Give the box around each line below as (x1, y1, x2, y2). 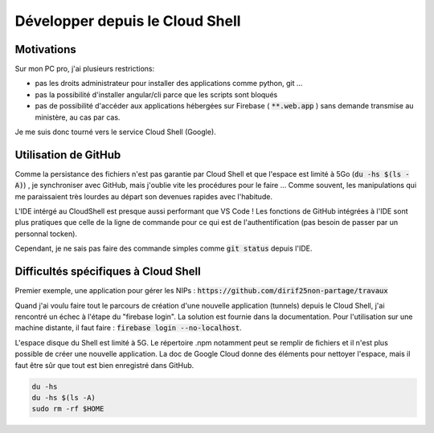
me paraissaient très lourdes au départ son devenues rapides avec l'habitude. (14, 191, 273, 201)
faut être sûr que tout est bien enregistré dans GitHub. (14, 360, 194, 370)
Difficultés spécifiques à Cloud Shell (14, 265, 201, 279)
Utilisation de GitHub (14, 148, 121, 161)
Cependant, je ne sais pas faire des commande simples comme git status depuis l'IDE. (14, 243, 313, 253)
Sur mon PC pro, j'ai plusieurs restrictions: (14, 64, 155, 74)
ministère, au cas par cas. (35, 112, 121, 122)
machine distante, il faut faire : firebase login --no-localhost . (14, 323, 243, 333)
